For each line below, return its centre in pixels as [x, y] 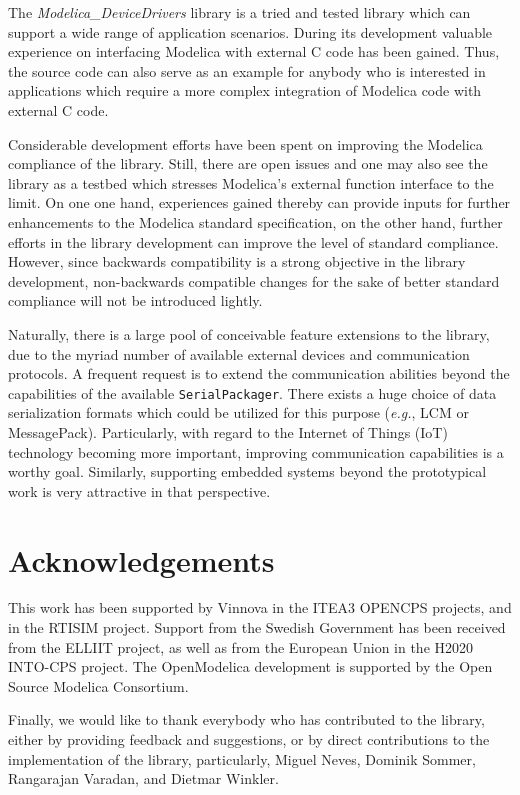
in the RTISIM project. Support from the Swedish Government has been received [257, 627]
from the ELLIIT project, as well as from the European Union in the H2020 [241, 646]
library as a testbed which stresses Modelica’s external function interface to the [251, 182]
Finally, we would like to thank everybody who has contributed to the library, [246, 719]
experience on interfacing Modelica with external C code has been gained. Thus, [254, 51]
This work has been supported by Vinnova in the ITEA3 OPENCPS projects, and [260, 607]
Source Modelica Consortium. [98, 685]
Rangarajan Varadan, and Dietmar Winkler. [143, 778]
